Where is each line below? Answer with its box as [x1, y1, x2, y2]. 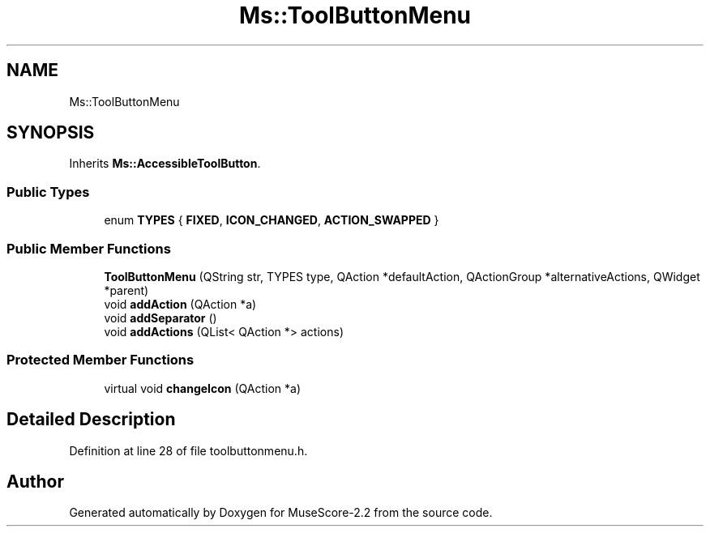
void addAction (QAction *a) [104, 296, 257, 311]
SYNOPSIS [6, 122, 95, 143]
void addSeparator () [104, 310, 217, 325]
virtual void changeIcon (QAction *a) [104, 381, 302, 395]
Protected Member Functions [6, 352, 195, 369]
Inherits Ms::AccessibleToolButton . [69, 156, 261, 171]
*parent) [104, 283, 149, 297]
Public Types [6, 183, 90, 200]
